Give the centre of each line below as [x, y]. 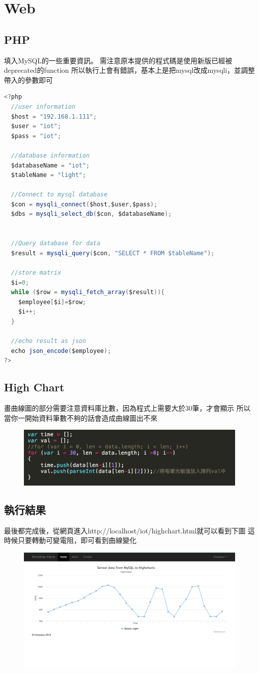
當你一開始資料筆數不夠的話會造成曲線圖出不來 [81, 418]
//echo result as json [49, 341]
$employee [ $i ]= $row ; [52, 302]
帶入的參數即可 [28, 80]
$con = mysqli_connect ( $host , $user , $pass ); [84, 204]
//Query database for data [56, 244]
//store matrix [36, 273]
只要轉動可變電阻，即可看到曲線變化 [77, 540]
